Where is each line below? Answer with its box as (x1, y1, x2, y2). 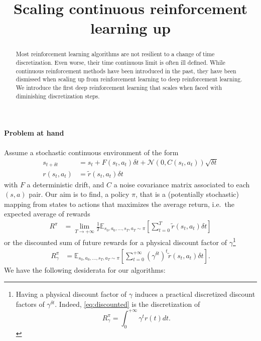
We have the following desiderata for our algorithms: (4, 264, 166, 275)
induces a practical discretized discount (135, 289, 255, 299)
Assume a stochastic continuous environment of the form (4, 147, 179, 157)
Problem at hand (4, 128, 64, 138)
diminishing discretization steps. (16, 91, 100, 100)
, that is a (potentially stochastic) (136, 189, 239, 199)
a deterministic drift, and (27, 179, 104, 189)
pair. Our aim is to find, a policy (29, 189, 129, 199)
